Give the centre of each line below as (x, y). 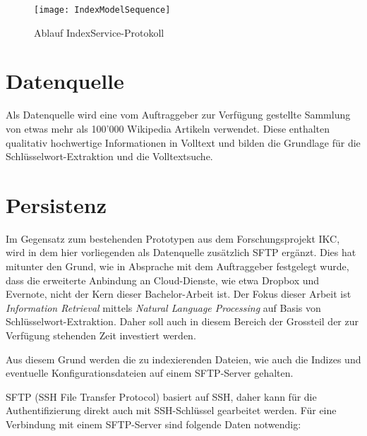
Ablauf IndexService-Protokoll (99, 32)
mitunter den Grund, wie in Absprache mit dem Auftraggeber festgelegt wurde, (178, 266)
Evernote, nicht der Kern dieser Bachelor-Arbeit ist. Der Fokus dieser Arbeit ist (179, 294)
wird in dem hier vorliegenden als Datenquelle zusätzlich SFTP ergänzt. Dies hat (181, 252)
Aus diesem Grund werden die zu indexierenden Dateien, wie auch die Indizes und (183, 359)
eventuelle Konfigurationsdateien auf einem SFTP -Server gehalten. (150, 373)
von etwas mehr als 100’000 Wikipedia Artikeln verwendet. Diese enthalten (168, 128)
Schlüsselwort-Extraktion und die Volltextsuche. (109, 156)
